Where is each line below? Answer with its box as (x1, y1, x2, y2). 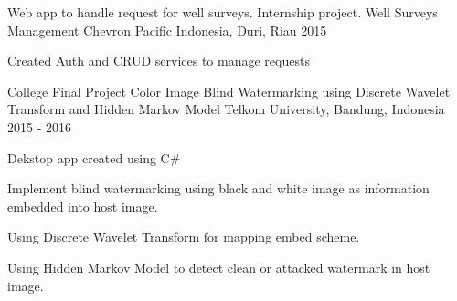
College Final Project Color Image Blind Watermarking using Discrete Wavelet (7, 81, 451, 100)
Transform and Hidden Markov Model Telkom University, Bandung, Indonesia (7, 99, 445, 119)
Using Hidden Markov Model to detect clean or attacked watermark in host (7, 257, 430, 276)
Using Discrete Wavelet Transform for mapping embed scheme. (7, 227, 360, 246)
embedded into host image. (7, 196, 158, 215)
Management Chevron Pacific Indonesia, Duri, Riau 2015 (7, 20, 327, 39)
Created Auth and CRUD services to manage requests (7, 51, 310, 70)
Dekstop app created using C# (7, 148, 181, 167)
